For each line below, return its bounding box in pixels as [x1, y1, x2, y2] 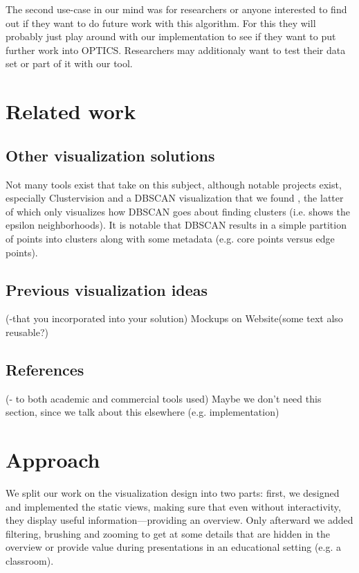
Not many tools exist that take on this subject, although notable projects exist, [6, 177, 342, 191]
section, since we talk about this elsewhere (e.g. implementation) [6, 405, 279, 419]
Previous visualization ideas [6, 279, 208, 300]
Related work [6, 97, 136, 125]
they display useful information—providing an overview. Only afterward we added [6, 513, 353, 527]
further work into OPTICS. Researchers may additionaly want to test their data [6, 42, 346, 57]
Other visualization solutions [6, 144, 215, 166]
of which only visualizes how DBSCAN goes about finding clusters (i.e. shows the [6, 204, 350, 218]
